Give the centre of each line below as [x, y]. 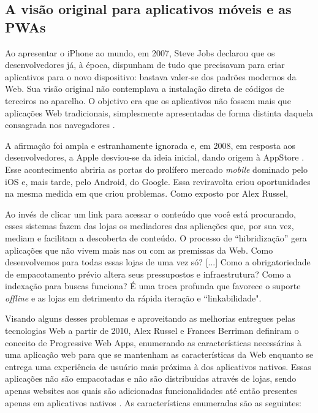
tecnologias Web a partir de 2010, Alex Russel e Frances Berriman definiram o [152, 331]
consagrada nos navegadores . [60, 125]
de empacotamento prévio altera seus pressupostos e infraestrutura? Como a [148, 274]
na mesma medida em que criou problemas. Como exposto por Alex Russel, [147, 193]
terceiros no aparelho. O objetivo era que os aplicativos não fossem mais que [148, 100]
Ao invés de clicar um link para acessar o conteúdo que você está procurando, [150, 214]
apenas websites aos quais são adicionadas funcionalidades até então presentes [151, 391]
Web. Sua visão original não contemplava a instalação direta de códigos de [145, 89]
